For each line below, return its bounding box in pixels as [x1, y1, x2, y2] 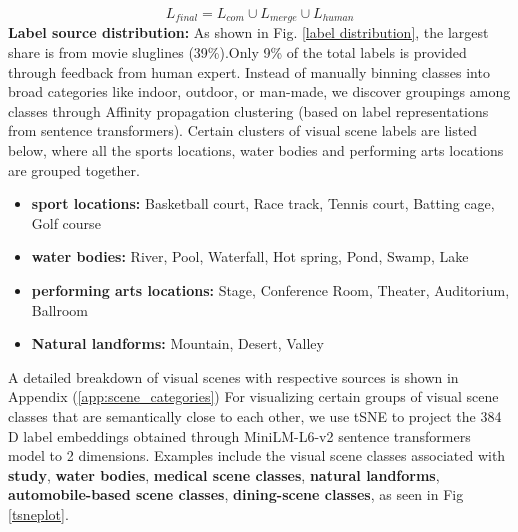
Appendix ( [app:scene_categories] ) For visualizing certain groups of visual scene [8, 386, 499, 407]
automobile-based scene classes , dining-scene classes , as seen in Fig [8, 484, 464, 505]
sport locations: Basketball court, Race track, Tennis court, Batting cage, [31, 193, 495, 214]
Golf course [31, 212, 101, 233]
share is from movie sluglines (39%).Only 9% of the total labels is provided [8, 42, 467, 63]
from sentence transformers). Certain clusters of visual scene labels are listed [8, 120, 478, 141]
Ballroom [31, 299, 89, 320]
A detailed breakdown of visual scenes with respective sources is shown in [8, 366, 459, 387]
